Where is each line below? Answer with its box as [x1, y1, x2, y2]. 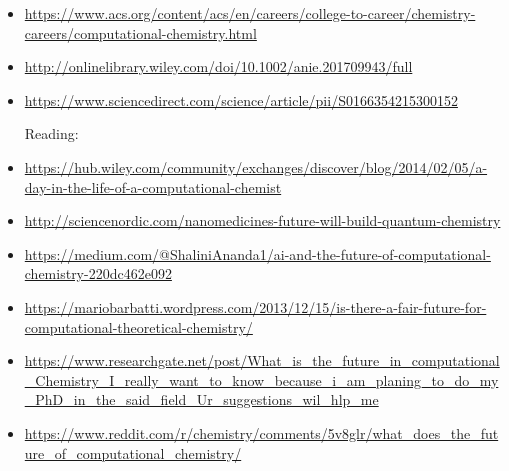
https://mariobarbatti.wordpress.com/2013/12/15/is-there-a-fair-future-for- [24, 296, 487, 317]
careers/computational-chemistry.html [24, 22, 257, 43]
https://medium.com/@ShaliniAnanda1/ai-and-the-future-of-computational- [24, 243, 491, 264]
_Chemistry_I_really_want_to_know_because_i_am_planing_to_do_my [24, 369, 499, 390]
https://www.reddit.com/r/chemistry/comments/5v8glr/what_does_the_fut [24, 422, 499, 443]
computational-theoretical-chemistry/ [24, 316, 253, 337]
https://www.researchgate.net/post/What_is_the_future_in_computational [24, 350, 500, 371]
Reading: [24, 123, 79, 144]
